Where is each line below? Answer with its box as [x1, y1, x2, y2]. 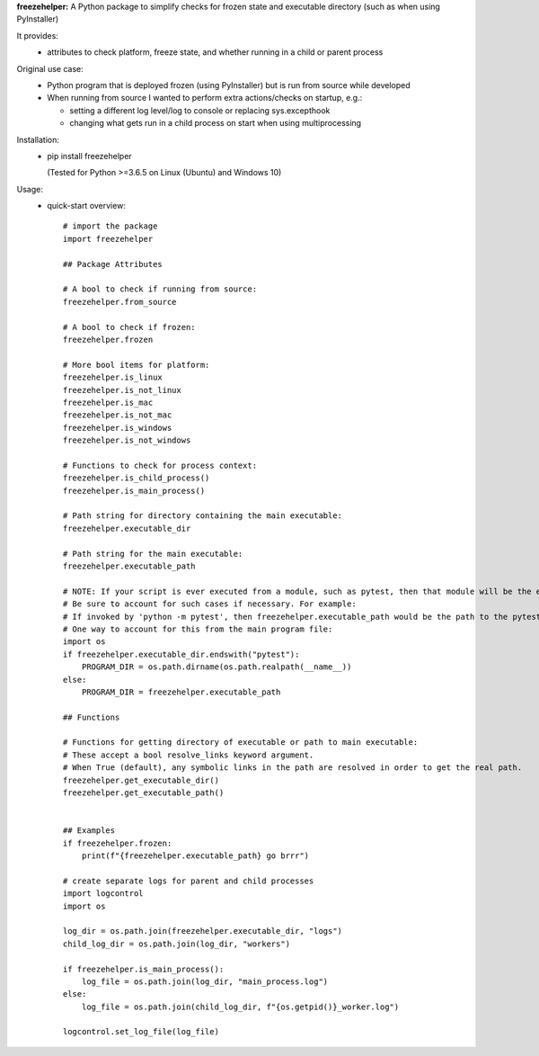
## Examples [63, 826, 116, 836]
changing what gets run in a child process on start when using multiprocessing [69, 118, 362, 129]
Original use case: [16, 63, 84, 74]
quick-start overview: [47, 201, 126, 211]
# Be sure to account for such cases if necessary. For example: [63, 599, 357, 609]
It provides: [16, 30, 58, 40]
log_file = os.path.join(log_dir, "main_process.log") [81, 976, 329, 987]
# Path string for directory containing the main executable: [63, 511, 343, 521]
